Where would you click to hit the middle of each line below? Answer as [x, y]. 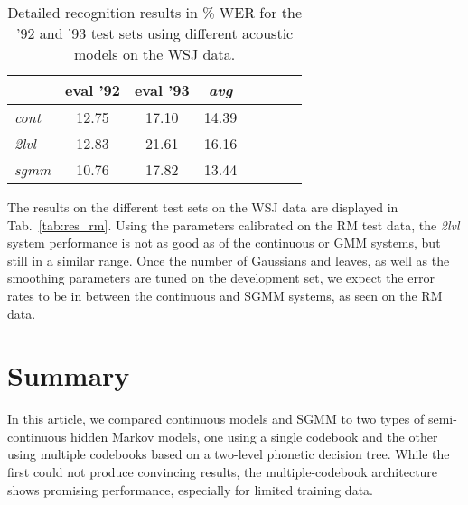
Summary [69, 375]
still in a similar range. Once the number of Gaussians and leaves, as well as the [229, 260]
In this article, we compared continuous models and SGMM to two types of [216, 419]
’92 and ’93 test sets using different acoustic [154, 33]
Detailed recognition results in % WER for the [155, 12]
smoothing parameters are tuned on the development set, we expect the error [221, 278]
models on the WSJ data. [155, 54]
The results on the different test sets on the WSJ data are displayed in [203, 207]
